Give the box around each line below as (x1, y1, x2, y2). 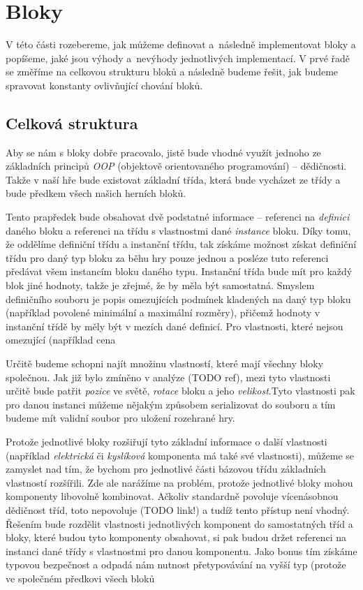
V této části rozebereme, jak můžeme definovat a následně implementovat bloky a (6, 37, 356, 52)
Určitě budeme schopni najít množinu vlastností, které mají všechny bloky (6, 356, 324, 371)
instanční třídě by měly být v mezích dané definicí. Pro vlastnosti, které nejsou (6, 318, 343, 333)
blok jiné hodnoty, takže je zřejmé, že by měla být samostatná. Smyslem (6, 278, 315, 293)
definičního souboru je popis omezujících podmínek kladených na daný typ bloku (6, 291, 351, 306)
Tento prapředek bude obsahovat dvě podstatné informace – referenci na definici (6, 209, 350, 224)
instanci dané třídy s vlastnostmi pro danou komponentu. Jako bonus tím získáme (6, 543, 357, 558)
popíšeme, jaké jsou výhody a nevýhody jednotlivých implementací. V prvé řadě (6, 50, 350, 65)
